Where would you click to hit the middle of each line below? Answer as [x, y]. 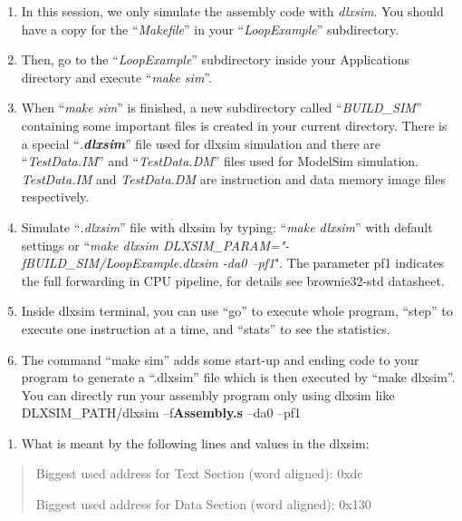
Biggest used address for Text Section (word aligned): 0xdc [199, 473]
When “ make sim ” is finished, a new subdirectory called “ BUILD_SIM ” [221, 108]
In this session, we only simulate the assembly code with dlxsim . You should [232, 11]
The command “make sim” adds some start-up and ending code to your [220, 359]
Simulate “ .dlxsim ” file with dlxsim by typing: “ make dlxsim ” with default [227, 226]
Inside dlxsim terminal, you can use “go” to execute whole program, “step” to [237, 311]
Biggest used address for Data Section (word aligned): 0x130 [203, 504]
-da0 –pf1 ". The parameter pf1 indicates [333, 263]
